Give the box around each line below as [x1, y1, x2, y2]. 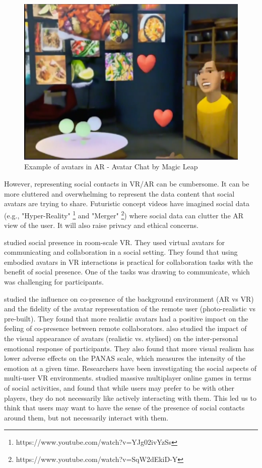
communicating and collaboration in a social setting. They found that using [4, 247, 238, 257]
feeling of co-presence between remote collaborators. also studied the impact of [4, 323, 247, 334]
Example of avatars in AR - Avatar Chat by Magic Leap [24, 161, 198, 172]
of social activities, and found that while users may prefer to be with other [4, 383, 235, 393]
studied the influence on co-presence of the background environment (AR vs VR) [4, 293, 254, 304]
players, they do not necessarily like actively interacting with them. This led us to [4, 392, 256, 403]
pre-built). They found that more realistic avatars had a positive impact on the [4, 313, 248, 323]
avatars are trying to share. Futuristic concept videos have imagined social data [4, 198, 249, 209]
